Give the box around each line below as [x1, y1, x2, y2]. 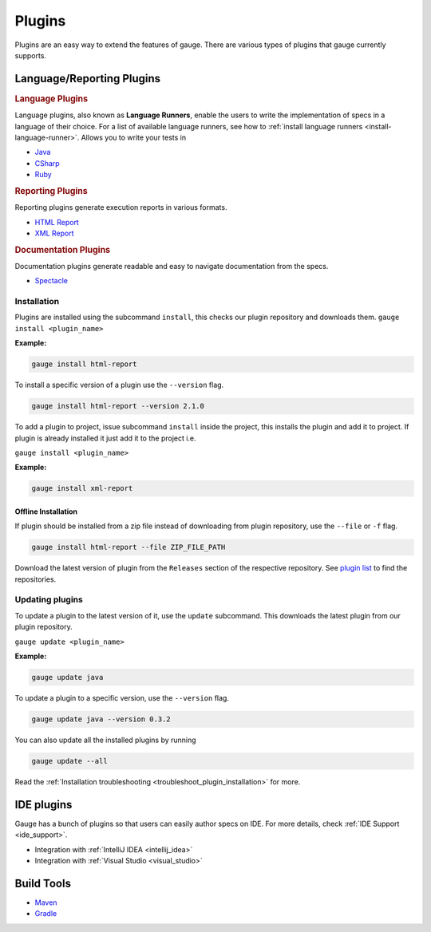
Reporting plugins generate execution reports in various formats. [14, 203, 227, 212]
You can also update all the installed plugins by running [14, 735, 196, 744]
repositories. [14, 575, 57, 584]
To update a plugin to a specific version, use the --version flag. [14, 693, 229, 702]
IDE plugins [14, 798, 73, 812]
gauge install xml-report [31, 484, 133, 493]
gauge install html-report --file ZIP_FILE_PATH [31, 543, 226, 552]
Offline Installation [14, 507, 78, 516]
